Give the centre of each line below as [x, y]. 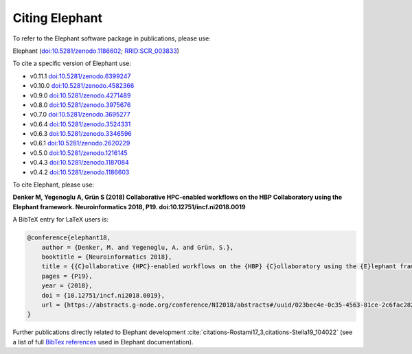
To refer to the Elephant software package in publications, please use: [112, 38]
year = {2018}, [67, 286]
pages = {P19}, [67, 276]
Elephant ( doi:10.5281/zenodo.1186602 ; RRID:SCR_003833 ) [96, 51]
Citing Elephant [58, 18]
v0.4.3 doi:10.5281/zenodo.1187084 [80, 163]
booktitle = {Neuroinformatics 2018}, [107, 257]
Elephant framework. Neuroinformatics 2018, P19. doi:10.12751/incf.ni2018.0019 [129, 206]
